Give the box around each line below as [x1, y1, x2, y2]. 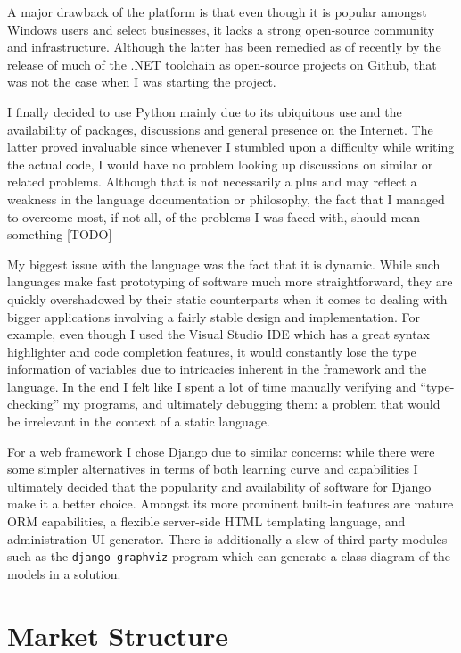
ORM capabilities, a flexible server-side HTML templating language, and [7, 512, 406, 531]
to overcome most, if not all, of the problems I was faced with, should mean [7, 207, 421, 226]
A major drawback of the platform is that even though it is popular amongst [7, 3, 427, 21]
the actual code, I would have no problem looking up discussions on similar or [7, 154, 433, 173]
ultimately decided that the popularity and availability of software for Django [7, 476, 432, 495]
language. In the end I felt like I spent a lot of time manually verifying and [7, 376, 416, 395]
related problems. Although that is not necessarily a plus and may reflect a [7, 172, 417, 191]
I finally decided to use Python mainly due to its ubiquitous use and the [7, 102, 402, 120]
